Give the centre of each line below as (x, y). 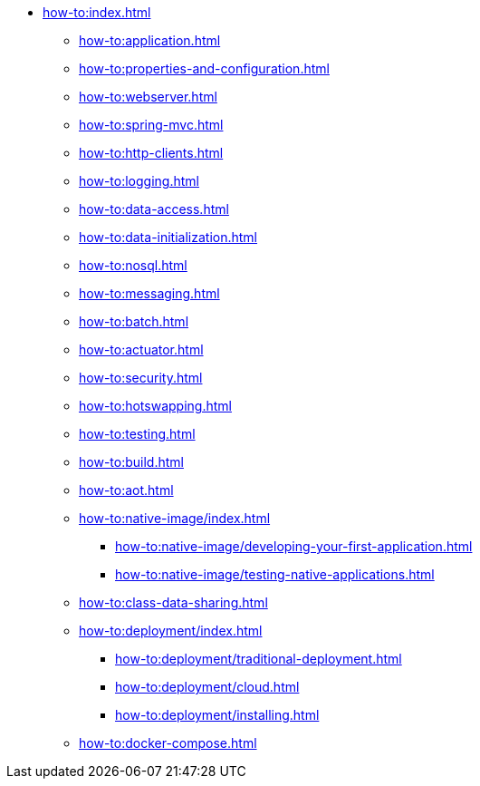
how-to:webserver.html (148, 97)
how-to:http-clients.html (151, 153)
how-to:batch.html (134, 321)
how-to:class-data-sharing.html (173, 602)
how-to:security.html (141, 378)
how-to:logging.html (139, 181)
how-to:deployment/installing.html (217, 715)
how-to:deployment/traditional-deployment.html (259, 659)
